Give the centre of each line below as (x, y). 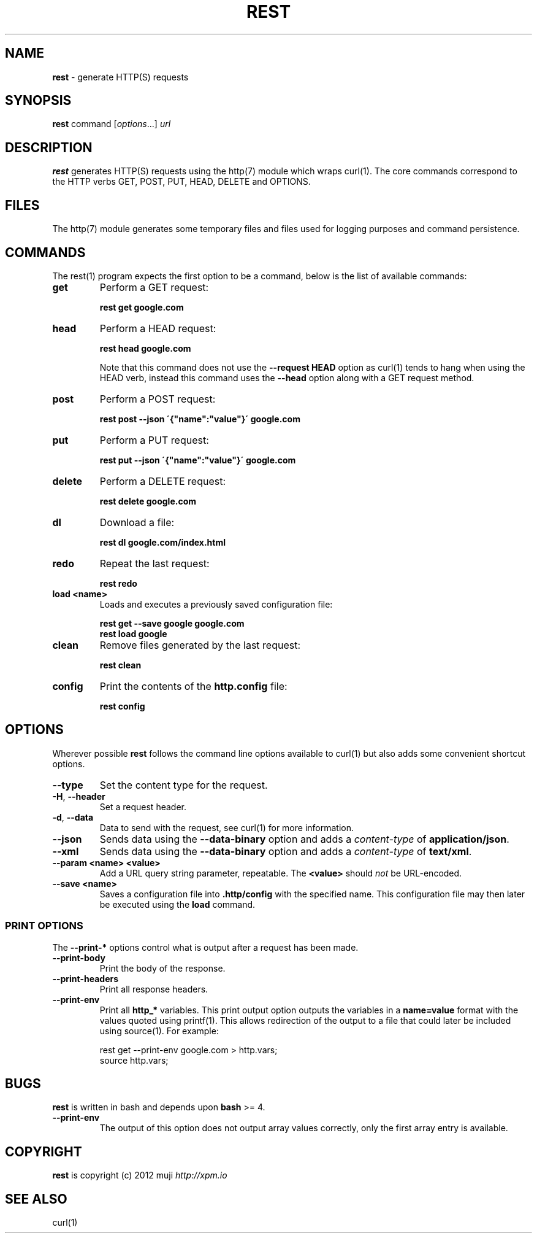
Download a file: (137, 522)
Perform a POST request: (158, 399)
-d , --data (73, 817)
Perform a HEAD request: (158, 328)
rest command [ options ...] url (112, 124)
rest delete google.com (148, 501)
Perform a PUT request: (154, 440)
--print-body (79, 958)
